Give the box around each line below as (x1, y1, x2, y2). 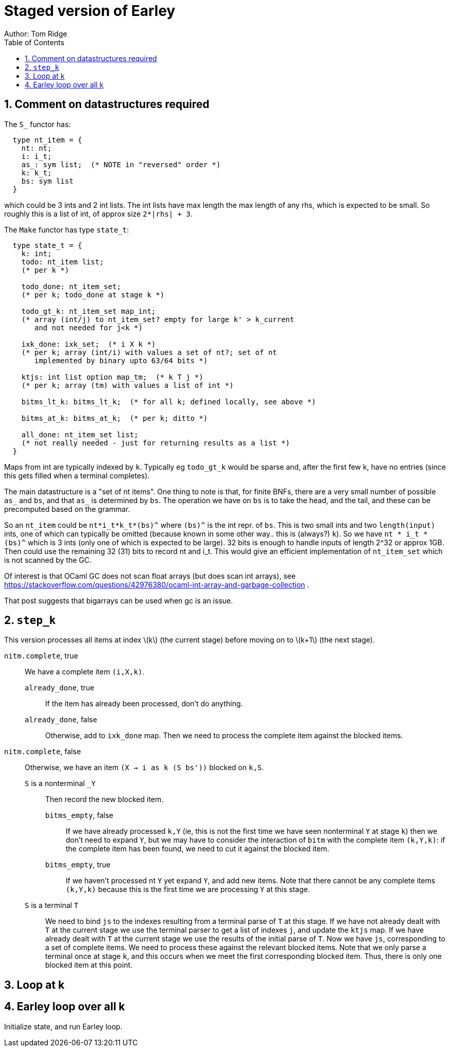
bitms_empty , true (45, 860, 110, 869)
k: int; (21, 249, 52, 258)
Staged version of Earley (4, 2, 176, 20)
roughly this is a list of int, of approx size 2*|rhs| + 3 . (4, 209, 193, 218)
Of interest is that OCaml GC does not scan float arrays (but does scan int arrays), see (4, 571, 296, 580)
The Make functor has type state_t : (4, 225, 129, 234)
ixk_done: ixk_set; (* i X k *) (21, 340, 156, 348)
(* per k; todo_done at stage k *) (21, 290, 164, 299)
